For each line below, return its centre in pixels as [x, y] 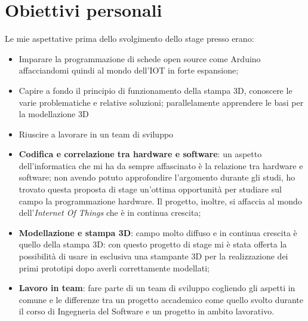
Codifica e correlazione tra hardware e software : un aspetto [140, 154]
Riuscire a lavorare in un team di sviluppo [96, 134]
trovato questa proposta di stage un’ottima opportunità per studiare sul [150, 189]
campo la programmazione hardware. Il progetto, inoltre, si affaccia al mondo [160, 201]
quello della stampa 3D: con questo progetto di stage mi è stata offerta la [153, 244]
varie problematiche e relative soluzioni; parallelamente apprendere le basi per [161, 102]
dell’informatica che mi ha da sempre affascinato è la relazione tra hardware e [161, 165]
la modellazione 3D [54, 114]
